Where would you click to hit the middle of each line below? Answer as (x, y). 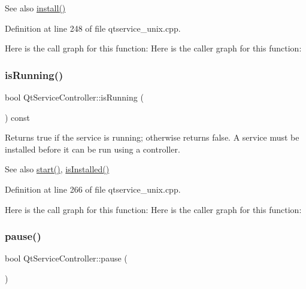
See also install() (35, 8)
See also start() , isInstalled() (57, 169)
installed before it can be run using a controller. (93, 149)
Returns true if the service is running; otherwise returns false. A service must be (152, 137)
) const (18, 117)
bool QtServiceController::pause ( (66, 258)
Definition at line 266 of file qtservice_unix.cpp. (93, 189)
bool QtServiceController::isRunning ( (74, 97)
